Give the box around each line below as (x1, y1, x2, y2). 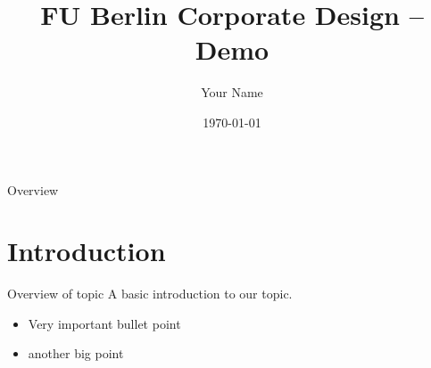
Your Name (201, 83, 263, 102)
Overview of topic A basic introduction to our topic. (7, 284, 293, 303)
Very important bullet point (28, 314, 181, 332)
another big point (28, 344, 124, 363)
